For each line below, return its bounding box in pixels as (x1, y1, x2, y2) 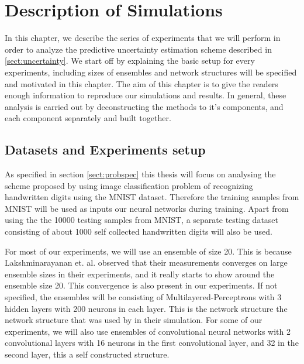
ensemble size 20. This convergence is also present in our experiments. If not (5, 279, 278, 291)
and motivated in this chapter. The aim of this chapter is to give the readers (5, 77, 278, 90)
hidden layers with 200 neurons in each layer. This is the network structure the (5, 302, 288, 314)
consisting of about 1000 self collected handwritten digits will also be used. (5, 225, 272, 238)
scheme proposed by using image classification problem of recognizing (5, 179, 253, 191)
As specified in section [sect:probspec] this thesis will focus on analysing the (5, 168, 276, 180)
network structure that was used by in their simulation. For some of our (5, 314, 262, 326)
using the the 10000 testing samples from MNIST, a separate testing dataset (5, 214, 279, 226)
